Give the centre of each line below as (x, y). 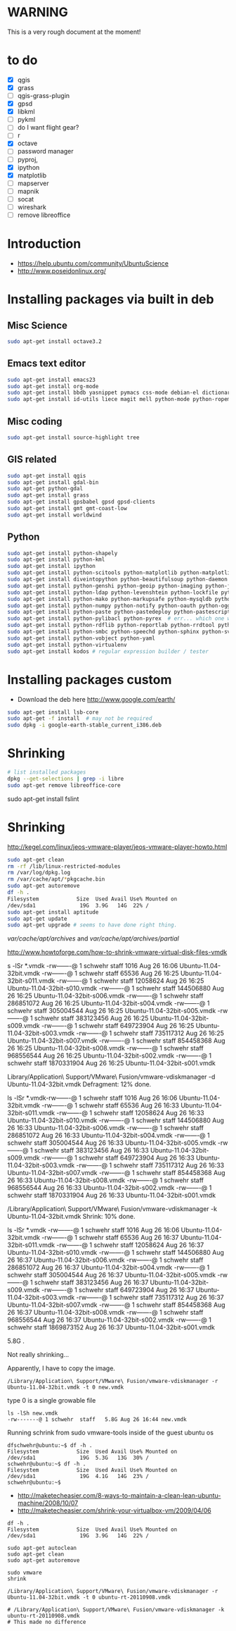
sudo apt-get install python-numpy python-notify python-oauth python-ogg (119, 606)
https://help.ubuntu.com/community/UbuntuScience (93, 263)
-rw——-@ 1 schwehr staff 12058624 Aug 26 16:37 (130, 1245)
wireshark (32, 207)
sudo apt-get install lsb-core (53, 712)
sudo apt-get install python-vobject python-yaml (81, 638)
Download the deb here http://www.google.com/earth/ (96, 699)
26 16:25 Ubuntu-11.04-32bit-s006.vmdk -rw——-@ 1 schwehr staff (105, 996)
